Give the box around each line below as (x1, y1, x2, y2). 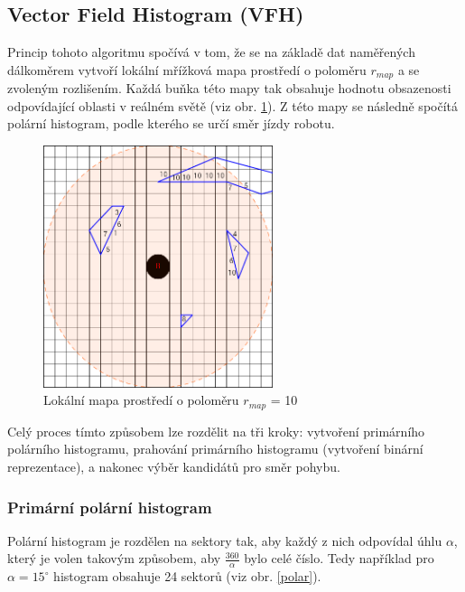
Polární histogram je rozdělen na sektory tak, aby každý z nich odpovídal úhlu (7, 531, 442, 550)
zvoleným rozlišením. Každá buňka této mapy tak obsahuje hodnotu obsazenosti (7, 79, 451, 98)
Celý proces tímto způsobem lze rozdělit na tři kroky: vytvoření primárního (7, 421, 425, 440)
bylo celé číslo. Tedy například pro (244, 549, 434, 568)
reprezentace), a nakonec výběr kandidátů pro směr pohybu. (7, 457, 340, 476)
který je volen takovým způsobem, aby (7, 549, 221, 568)
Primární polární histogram (7, 495, 212, 518)
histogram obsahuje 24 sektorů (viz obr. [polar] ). (53, 567, 321, 586)
